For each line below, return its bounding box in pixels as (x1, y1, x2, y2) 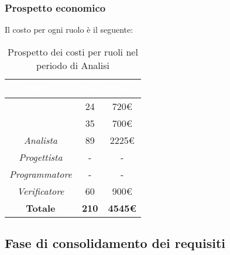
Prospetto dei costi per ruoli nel (8, 44, 138, 58)
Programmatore (9, 167, 72, 181)
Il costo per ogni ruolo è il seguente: (5, 23, 133, 36)
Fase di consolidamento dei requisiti (5, 234, 225, 252)
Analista (23, 133, 58, 147)
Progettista (19, 150, 63, 164)
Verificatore (17, 184, 64, 198)
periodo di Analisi (36, 58, 109, 72)
